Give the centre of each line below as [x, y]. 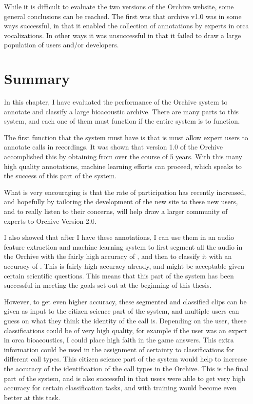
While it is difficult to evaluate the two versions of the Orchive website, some [119, 6]
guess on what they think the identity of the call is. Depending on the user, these [125, 320]
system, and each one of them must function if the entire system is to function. [122, 121]
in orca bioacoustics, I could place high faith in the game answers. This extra [119, 340]
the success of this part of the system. [60, 176]
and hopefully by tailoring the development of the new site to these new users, [121, 202]
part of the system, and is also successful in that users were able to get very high [125, 378]
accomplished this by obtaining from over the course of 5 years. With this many [123, 157]
